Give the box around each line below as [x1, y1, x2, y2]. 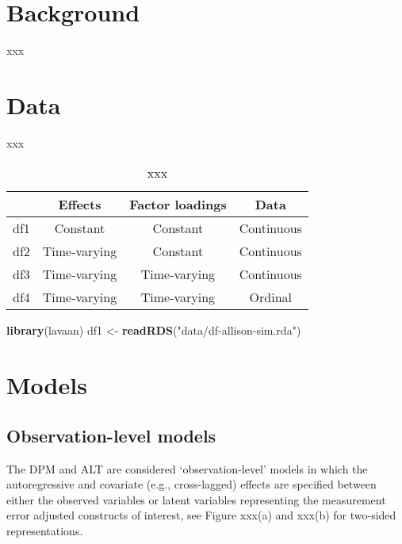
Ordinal [249, 288, 292, 307]
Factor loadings [129, 195, 227, 214]
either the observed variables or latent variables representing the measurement [6, 491, 386, 508]
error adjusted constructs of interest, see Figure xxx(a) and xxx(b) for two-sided [6, 507, 396, 523]
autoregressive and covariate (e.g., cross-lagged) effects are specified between [6, 476, 377, 492]
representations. [6, 522, 83, 538]
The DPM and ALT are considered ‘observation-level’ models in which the [6, 460, 368, 477]
